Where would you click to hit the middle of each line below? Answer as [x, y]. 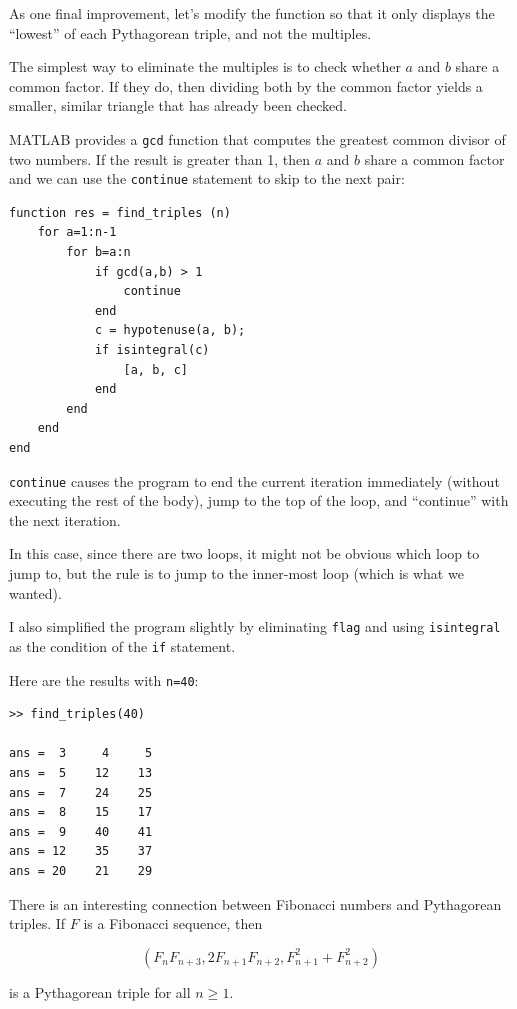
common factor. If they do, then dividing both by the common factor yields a [246, 85]
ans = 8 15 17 [81, 812]
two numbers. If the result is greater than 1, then [159, 158]
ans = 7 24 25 [81, 792]
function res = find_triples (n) [120, 212]
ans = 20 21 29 [81, 870]
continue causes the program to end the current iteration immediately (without [254, 480]
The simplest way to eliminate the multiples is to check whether [205, 66]
